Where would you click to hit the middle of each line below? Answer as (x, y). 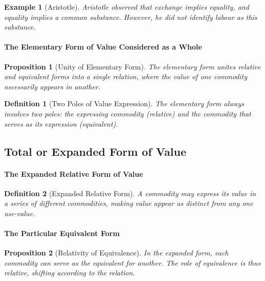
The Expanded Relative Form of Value (74, 173)
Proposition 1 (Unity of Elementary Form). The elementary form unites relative (132, 66)
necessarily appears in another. (52, 86)
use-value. (20, 213)
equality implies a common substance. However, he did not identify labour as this (131, 17)
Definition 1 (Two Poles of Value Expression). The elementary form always (124, 103)
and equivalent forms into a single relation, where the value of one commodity (126, 76)
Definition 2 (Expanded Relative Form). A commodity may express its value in (130, 193)
